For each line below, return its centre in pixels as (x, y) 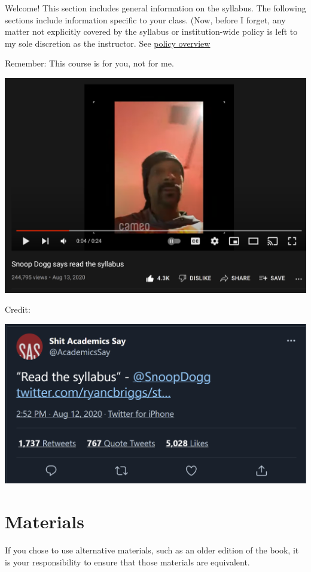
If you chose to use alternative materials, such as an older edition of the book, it (152, 550)
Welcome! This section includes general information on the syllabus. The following (155, 8)
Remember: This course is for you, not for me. (89, 63)
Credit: (18, 309)
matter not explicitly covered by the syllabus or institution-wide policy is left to (151, 31)
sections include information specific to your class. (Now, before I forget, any (145, 19)
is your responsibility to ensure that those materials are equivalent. (127, 562)
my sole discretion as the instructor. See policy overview (108, 43)
